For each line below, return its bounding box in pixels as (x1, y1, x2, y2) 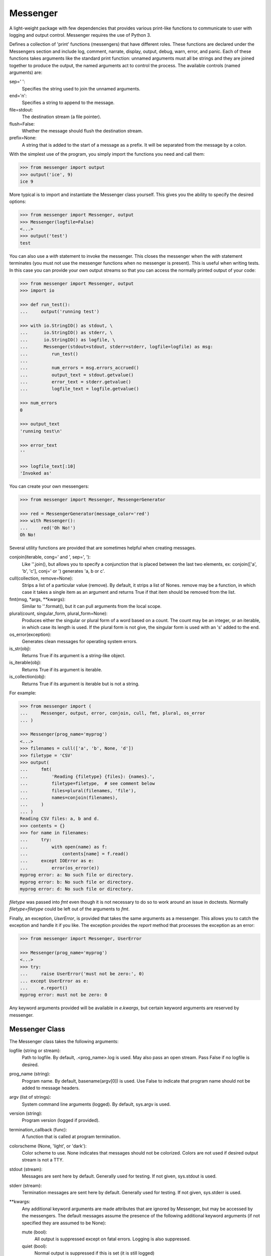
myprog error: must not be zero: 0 (20, 992, 107, 998)
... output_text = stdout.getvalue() (20, 372, 134, 378)
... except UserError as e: (20, 978, 89, 984)
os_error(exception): (9, 631, 52, 638)
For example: (9, 690, 37, 696)
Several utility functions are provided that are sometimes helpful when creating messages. (9, 545, 196, 551)
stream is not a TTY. (22, 1157, 64, 1163)
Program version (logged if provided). (22, 1117, 100, 1123)
